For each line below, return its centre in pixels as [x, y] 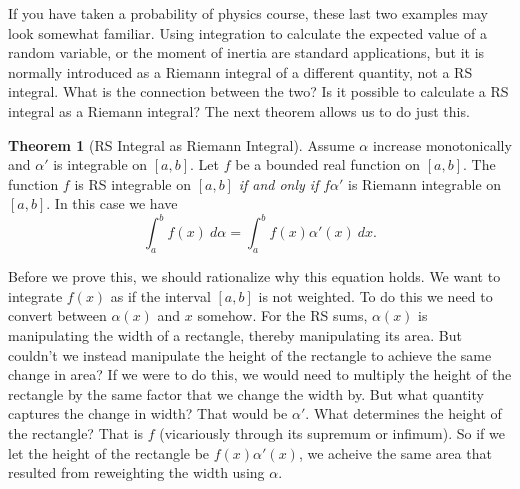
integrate [35, 295]
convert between [57, 315]
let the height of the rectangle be [109, 452]
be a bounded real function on [328, 164]
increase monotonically [442, 144]
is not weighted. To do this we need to [375, 295]
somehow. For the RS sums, [282, 315]
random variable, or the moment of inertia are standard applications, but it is [246, 52]
